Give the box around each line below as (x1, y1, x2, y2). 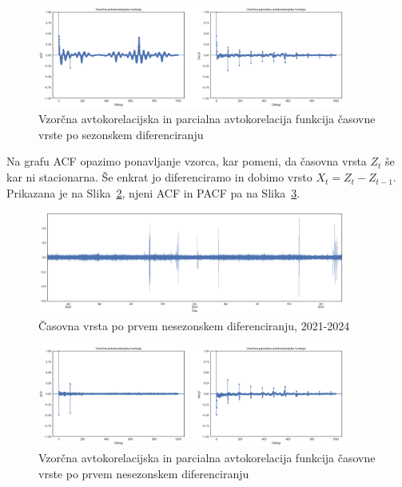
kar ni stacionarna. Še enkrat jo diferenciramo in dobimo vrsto (6, 169, 312, 186)
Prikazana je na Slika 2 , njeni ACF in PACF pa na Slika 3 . (6, 184, 301, 201)
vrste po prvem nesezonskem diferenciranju (38, 465, 249, 481)
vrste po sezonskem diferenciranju (38, 126, 204, 142)
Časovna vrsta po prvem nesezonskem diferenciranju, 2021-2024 (38, 317, 350, 334)
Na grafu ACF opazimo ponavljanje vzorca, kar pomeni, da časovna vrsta (6, 153, 367, 170)
